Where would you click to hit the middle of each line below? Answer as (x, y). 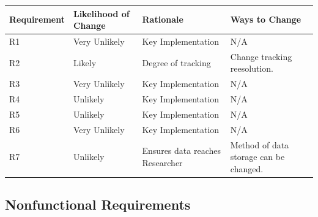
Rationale (163, 19)
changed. (247, 168)
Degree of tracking (176, 62)
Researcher (162, 162)
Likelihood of (101, 13)
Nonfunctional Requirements (98, 204)
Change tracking (261, 56)
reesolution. (252, 68)
